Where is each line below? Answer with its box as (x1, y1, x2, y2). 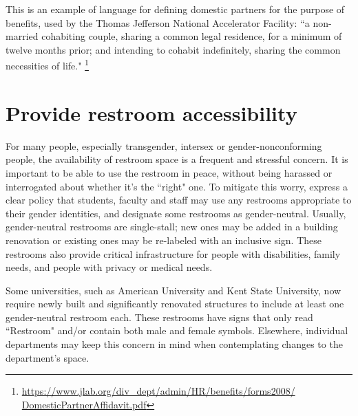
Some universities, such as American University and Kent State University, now (6, 283, 341, 297)
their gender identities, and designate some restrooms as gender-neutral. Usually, (6, 206, 346, 220)
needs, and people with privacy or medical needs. (6, 260, 213, 274)
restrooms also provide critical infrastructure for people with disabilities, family (6, 246, 341, 261)
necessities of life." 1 (6, 56, 89, 73)
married (6, 29, 39, 43)
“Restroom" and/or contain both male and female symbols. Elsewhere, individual (6, 323, 348, 338)
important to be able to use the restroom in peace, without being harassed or (6, 165, 333, 179)
